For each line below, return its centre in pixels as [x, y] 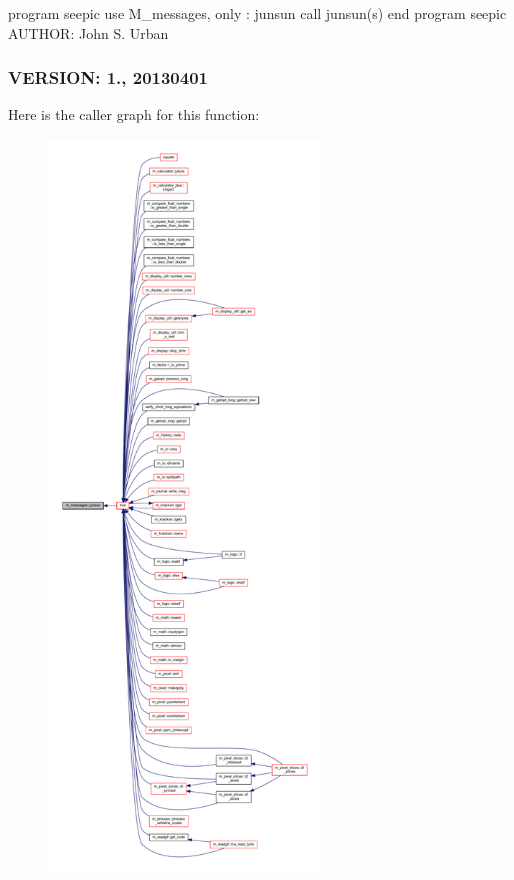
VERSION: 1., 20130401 [108, 77]
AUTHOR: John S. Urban [88, 32]
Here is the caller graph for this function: [134, 114]
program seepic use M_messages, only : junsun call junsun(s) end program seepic [257, 13]
